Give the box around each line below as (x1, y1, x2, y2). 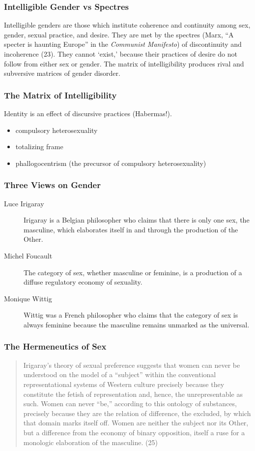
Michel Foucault (4, 250, 53, 260)
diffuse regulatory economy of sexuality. (24, 277, 142, 287)
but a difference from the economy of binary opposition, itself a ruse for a (23, 427, 245, 437)
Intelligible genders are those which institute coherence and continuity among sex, (4, 20, 251, 30)
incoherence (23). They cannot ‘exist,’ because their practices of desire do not (4, 49, 237, 59)
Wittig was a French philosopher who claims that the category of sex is (24, 310, 238, 320)
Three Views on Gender (4, 179, 101, 191)
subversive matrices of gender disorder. (4, 68, 120, 78)
